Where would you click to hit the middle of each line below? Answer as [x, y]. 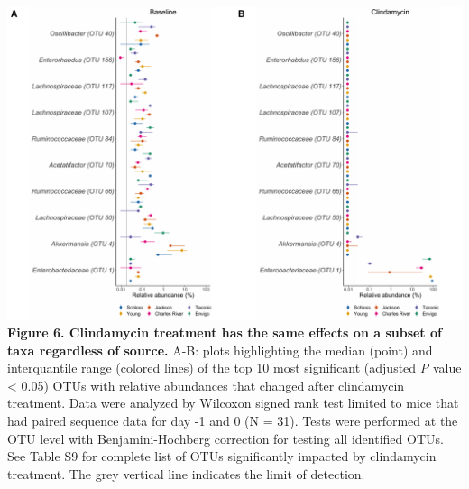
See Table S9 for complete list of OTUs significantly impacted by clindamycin [222, 456]
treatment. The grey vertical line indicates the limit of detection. [186, 473]
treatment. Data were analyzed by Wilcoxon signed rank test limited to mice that [233, 403]
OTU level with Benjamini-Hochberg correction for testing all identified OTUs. [225, 438]
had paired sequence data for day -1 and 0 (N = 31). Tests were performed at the [233, 421]
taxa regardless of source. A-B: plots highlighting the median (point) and [220, 350]
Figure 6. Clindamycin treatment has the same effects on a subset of [225, 332]
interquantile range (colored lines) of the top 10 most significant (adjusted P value [234, 368]
